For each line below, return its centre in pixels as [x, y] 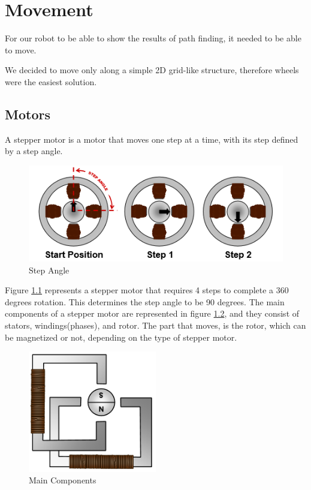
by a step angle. [34, 151]
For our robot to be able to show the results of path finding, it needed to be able [153, 38]
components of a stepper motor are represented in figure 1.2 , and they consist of [152, 313]
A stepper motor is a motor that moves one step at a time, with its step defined [152, 139]
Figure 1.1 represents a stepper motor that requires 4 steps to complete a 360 [147, 290]
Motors [28, 114]
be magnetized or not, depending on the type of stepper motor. [121, 337]
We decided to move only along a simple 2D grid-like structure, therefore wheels [152, 70]
